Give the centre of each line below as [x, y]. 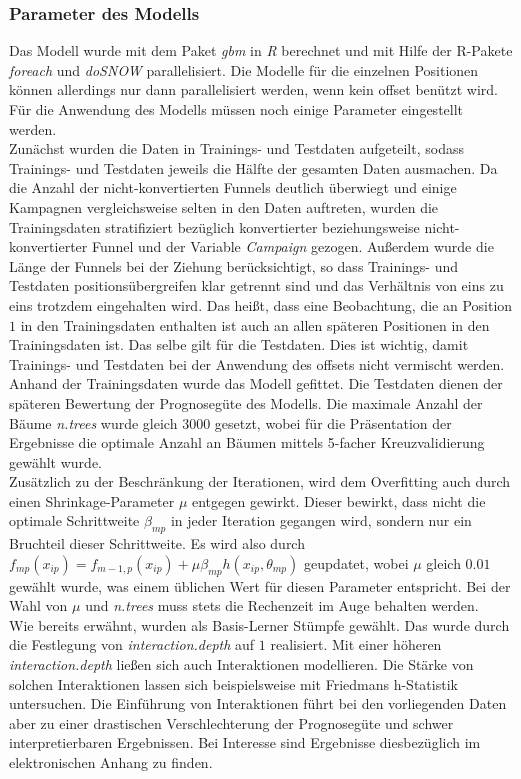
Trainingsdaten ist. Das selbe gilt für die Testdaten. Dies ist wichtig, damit [239, 344]
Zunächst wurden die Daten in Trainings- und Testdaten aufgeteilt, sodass [236, 148]
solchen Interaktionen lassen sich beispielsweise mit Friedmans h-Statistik [233, 683]
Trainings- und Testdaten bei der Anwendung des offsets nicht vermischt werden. [257, 363]
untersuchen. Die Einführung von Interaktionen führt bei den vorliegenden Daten [258, 703]
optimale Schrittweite [74, 520]
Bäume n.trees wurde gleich [93, 422]
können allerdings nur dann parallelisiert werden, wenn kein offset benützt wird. [253, 89]
